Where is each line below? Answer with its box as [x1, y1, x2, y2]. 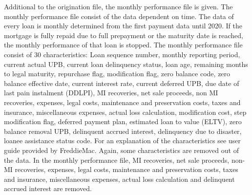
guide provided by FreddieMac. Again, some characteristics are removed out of [4, 145, 239, 155]
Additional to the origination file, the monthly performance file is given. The [4, 1, 233, 11]
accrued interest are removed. [4, 183, 92, 194]
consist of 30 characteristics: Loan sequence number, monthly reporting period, [4, 49, 240, 59]
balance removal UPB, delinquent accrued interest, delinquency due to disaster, [4, 126, 242, 136]
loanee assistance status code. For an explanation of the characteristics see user [4, 135, 241, 146]
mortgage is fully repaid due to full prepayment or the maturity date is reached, [4, 30, 244, 40]
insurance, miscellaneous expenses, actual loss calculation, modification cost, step [4, 107, 247, 117]
